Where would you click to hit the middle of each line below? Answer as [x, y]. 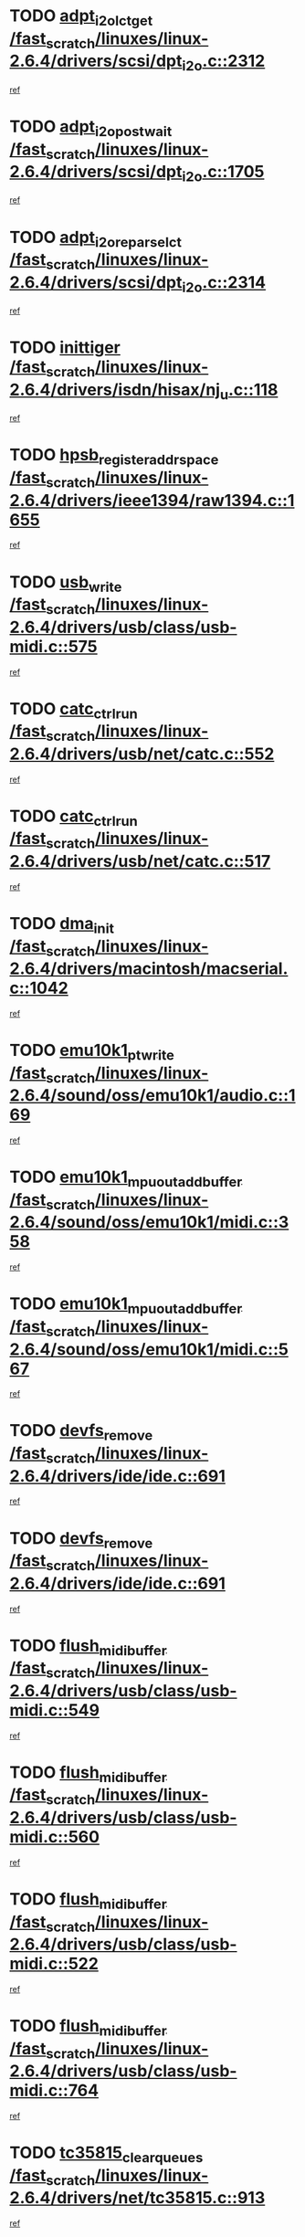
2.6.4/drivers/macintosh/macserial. [149, 969]
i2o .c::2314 [224, 284]
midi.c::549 [55, 1710]
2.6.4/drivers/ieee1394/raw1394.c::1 [152, 500]
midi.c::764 [54, 2090]
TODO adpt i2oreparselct [96, 239]
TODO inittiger [65, 348]
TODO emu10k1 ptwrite [92, 1052]
